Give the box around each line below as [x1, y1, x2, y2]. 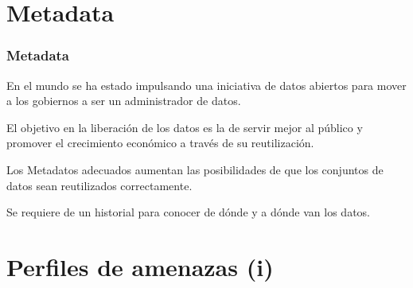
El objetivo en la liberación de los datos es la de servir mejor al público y [6, 119, 363, 135]
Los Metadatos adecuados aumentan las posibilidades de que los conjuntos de [6, 161, 384, 177]
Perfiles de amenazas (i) [6, 250, 274, 282]
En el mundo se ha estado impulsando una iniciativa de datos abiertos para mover [6, 76, 407, 93]
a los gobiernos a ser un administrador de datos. [6, 92, 241, 109]
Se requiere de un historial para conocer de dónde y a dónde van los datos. [6, 204, 370, 220]
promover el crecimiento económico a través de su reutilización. [6, 134, 314, 151]
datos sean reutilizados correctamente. [6, 177, 193, 193]
